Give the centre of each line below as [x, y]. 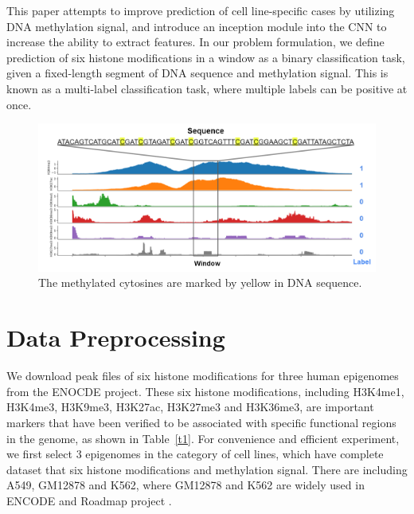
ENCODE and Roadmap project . [89, 500]
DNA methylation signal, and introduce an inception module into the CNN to [197, 26]
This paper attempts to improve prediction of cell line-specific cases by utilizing [201, 10]
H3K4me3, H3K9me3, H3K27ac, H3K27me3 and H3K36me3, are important [190, 407]
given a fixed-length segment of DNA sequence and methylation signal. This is [197, 73]
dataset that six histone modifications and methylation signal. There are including [207, 469]
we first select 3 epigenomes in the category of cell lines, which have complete [195, 454]
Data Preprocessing [116, 337]
